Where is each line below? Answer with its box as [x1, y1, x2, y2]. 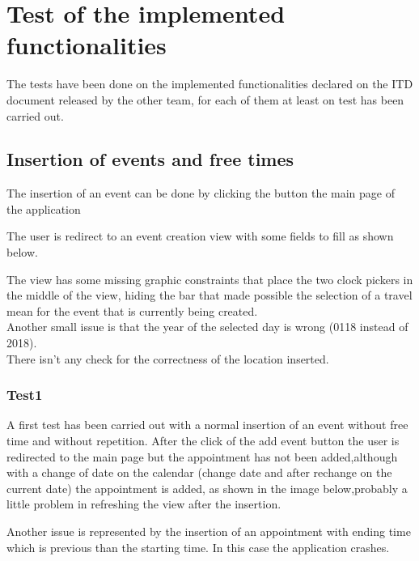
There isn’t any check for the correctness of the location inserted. [6, 350, 329, 367]
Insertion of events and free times [6, 147, 294, 172]
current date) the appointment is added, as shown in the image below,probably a [6, 479, 408, 496]
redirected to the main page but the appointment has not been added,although [6, 448, 398, 465]
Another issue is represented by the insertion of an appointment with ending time [6, 523, 411, 540]
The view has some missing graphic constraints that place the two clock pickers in [6, 270, 413, 287]
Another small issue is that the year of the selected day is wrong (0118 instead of [6, 318, 408, 335]
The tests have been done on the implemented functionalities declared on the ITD [6, 75, 413, 92]
